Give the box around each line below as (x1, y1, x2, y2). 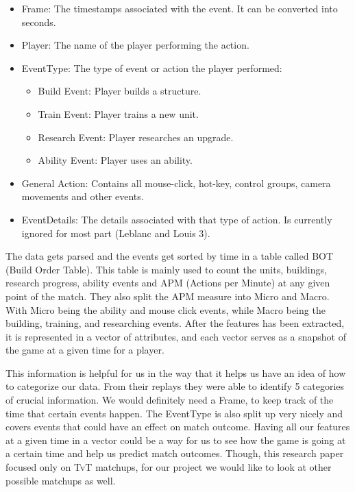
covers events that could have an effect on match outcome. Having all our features (5, 419, 350, 434)
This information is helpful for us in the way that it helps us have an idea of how (5, 365, 346, 380)
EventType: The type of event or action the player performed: (21, 60, 282, 75)
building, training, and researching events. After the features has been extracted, (5, 316, 345, 330)
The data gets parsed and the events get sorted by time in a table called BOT (5, 249, 334, 263)
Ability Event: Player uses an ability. (38, 153, 193, 167)
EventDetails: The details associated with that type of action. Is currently (21, 212, 332, 226)
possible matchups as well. (5, 473, 116, 487)
